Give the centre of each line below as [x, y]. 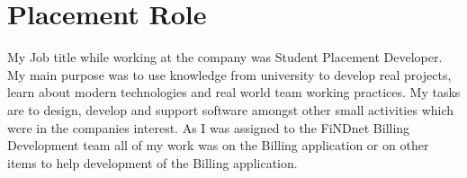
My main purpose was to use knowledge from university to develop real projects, [229, 74]
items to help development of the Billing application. [153, 162]
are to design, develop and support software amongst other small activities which [231, 109]
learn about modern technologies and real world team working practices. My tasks [234, 92]
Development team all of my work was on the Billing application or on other [218, 145]
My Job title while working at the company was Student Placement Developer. [225, 57]
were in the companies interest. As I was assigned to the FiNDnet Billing [209, 127]
